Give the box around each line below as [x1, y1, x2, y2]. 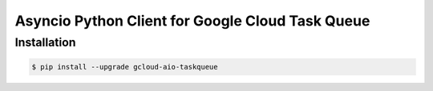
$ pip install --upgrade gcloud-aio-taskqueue [31, 62, 218, 71]
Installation [14, 35, 76, 49]
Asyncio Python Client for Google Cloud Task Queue [14, 12, 370, 30]
